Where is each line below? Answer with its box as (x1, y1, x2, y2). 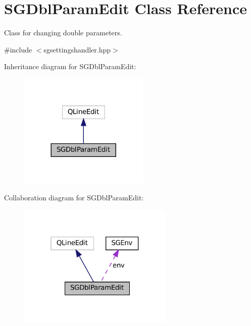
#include (4, 44, 32, 55)
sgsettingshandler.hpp (43, 44, 111, 55)
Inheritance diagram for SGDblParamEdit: (4, 61, 136, 72)
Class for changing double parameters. (4, 27, 122, 38)
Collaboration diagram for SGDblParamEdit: (4, 192, 144, 203)
